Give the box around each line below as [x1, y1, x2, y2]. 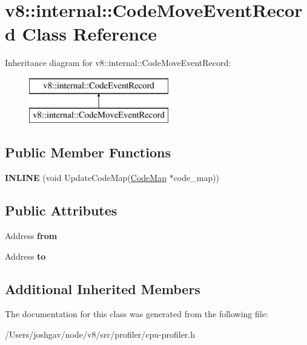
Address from [5, 229, 58, 242]
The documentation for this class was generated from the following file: [5, 307, 268, 320]
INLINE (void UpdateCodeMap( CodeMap [5, 171, 167, 184]
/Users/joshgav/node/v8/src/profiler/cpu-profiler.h [5, 328, 196, 341]
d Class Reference [5, 21, 157, 46]
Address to [5, 249, 46, 262]
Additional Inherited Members [5, 279, 200, 298]
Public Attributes [5, 201, 117, 220]
